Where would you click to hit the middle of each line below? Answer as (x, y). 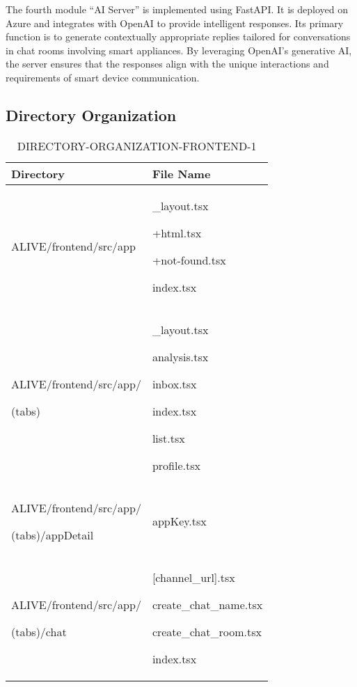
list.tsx (168, 438)
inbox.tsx (174, 384)
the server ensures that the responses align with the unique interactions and (167, 64)
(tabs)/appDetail (53, 535)
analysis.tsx (180, 356)
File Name (181, 173)
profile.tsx (176, 465)
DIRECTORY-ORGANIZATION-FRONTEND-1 (137, 145)
